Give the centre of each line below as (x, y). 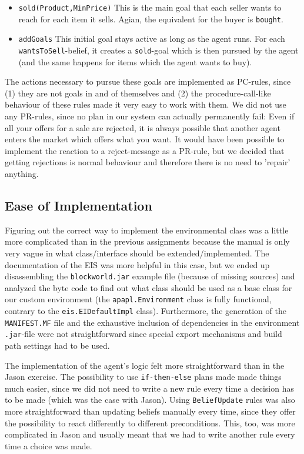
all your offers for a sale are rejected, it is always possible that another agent (143, 127)
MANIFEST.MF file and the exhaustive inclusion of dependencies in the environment (152, 322)
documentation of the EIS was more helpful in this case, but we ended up (137, 264)
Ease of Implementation (78, 205)
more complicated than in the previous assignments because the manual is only (147, 241)
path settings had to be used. (57, 345)
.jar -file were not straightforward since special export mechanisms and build (143, 334)
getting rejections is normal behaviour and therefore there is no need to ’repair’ (148, 162)
